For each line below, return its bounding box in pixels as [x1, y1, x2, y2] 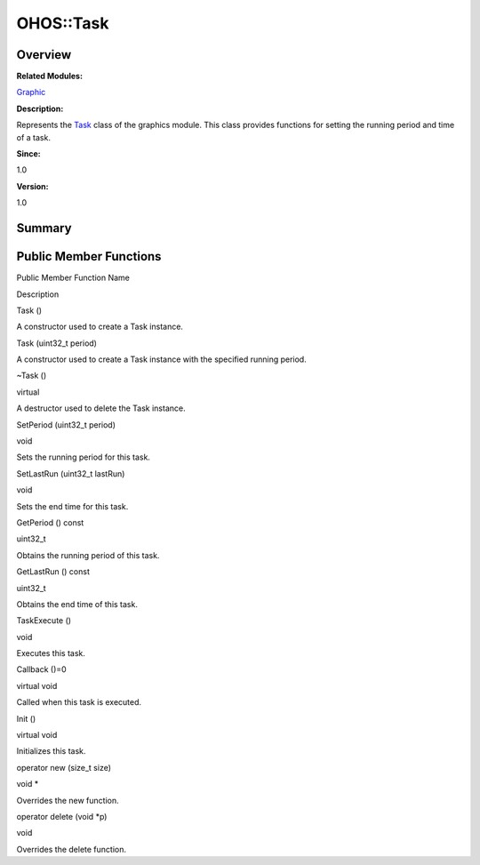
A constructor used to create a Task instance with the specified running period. [16, 354, 307, 364]
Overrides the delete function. [16, 844, 126, 854]
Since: [16, 148, 41, 159]
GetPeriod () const [16, 517, 84, 528]
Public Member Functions [16, 249, 162, 264]
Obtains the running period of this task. [16, 549, 160, 560]
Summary [16, 220, 72, 236]
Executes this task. [16, 648, 86, 659]
